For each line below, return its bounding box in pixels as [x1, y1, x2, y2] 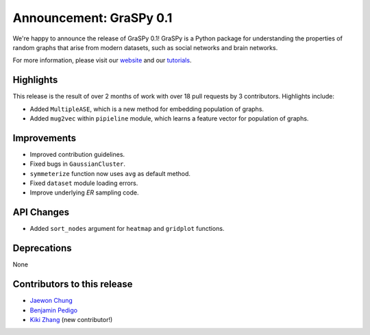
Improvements [12, 132, 77, 144]
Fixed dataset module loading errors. [29, 179, 138, 188]
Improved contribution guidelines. [29, 150, 125, 158]
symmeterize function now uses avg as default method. [29, 169, 191, 177]
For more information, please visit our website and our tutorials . [12, 56, 192, 64]
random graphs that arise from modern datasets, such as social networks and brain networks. [12, 43, 278, 51]
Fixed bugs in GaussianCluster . [29, 160, 126, 168]
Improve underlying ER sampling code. [29, 188, 139, 197]
